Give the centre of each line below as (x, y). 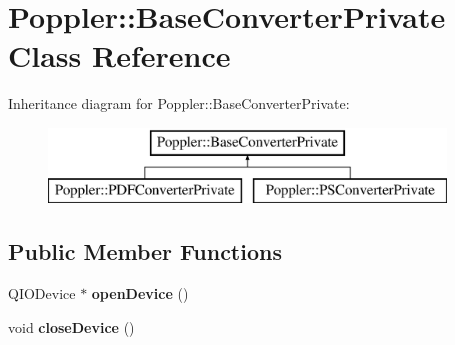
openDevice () (140, 293)
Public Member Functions (145, 251)
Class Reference (119, 55)
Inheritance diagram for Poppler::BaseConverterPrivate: (179, 103)
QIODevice (42, 293)
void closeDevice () (71, 326)
